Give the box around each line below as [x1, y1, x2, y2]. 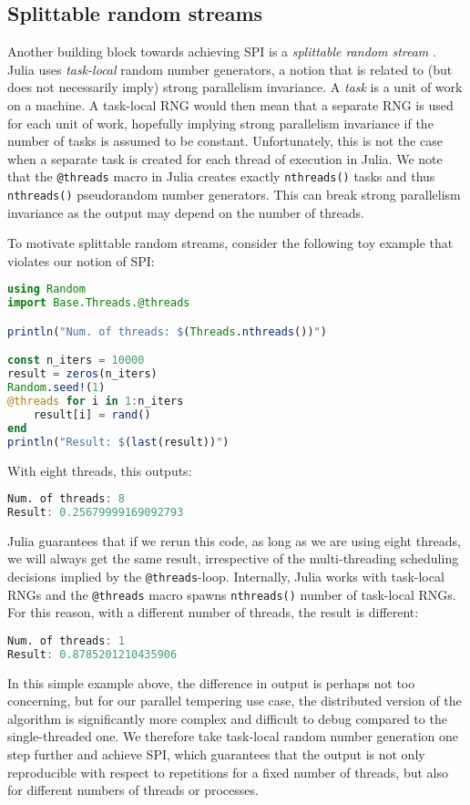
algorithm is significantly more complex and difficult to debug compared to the [7, 708, 447, 728]
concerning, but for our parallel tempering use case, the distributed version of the [7, 691, 462, 710]
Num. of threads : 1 [7, 634, 125, 647]
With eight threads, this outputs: [7, 460, 192, 480]
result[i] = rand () [33, 408, 151, 421]
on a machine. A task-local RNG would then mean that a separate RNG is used [7, 95, 454, 114]
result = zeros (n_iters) [7, 367, 158, 381]
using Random [7, 283, 86, 296]
